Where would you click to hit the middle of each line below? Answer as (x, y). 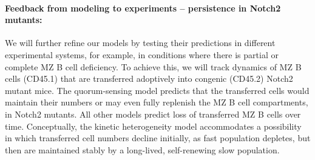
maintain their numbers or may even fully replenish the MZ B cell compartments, (157, 102)
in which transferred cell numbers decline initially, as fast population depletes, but (158, 138)
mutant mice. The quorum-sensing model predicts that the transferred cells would (157, 90)
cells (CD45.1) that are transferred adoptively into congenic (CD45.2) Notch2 (149, 78)
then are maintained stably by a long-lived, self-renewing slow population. (142, 149)
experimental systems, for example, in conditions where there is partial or (142, 54)
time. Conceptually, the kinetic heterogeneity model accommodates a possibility (153, 126)
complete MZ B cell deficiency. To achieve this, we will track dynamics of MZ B (153, 66)
